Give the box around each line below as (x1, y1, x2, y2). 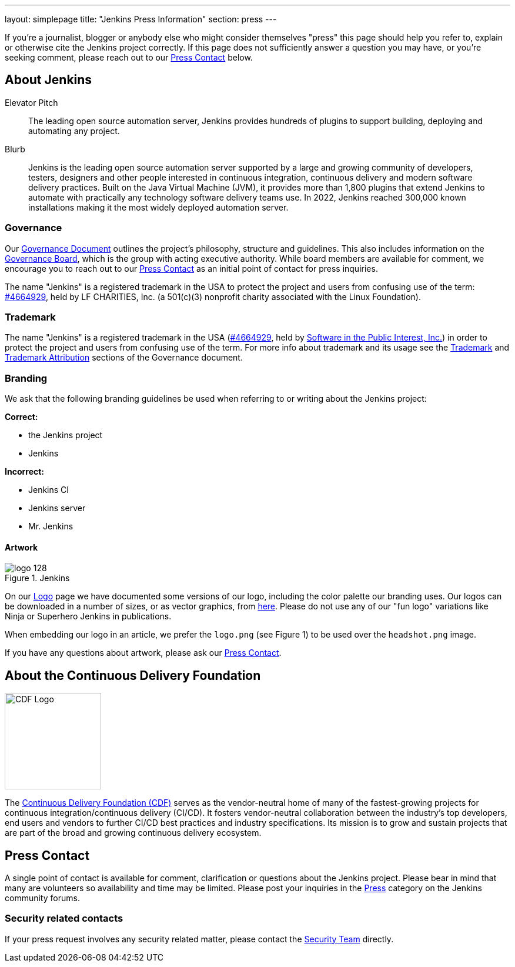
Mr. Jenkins (28, 521, 73, 532)
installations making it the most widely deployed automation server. (28, 202, 289, 212)
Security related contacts (5, 912, 123, 925)
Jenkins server (28, 503, 86, 513)
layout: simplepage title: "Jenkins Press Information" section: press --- (5, 14, 277, 24)
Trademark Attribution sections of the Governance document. (5, 352, 243, 363)
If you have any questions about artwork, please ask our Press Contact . (5, 648, 282, 658)
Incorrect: (5, 466, 45, 477)
